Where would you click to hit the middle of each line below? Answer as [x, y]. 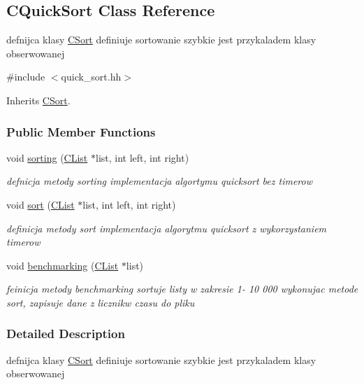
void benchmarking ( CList [63, 265]
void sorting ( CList [47, 157]
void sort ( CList [41, 204]
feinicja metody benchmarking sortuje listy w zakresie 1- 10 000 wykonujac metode [182, 289]
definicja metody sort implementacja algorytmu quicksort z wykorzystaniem [167, 228]
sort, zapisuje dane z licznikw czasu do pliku [101, 302]
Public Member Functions [81, 131]
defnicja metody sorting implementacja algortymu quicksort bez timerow [160, 181]
